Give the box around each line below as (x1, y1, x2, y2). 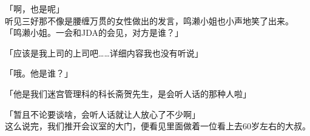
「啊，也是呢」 (5, 2, 64, 15)
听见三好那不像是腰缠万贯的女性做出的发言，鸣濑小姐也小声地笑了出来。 (5, 14, 294, 27)
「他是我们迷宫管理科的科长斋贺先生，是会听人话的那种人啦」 (5, 87, 251, 100)
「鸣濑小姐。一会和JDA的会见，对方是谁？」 (5, 26, 183, 39)
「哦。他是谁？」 (5, 67, 73, 80)
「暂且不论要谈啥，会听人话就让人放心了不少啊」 (5, 107, 200, 120)
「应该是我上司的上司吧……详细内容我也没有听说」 (5, 46, 203, 59)
